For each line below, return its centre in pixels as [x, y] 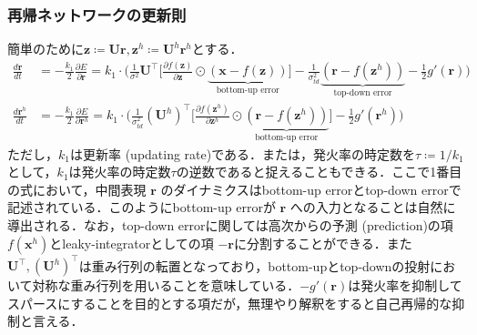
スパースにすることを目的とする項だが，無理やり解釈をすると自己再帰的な [230, 303]
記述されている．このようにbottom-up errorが [142, 207]
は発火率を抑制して [405, 285]
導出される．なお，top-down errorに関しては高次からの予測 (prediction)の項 [230, 225]
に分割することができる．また [323, 243]
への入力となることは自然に [373, 207]
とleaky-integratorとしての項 [132, 243]
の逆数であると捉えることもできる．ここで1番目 [319, 172]
